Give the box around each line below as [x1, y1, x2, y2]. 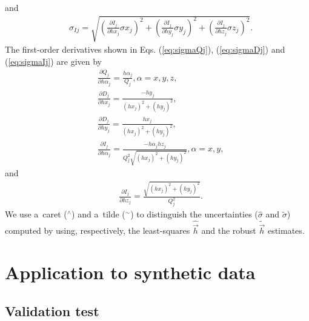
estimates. [267, 224, 305, 237]
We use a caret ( [5, 208, 67, 220]
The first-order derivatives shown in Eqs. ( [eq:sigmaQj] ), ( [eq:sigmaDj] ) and [5, 43, 285, 56]
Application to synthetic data [5, 260, 256, 285]
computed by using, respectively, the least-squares [5, 224, 190, 237]
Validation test [5, 301, 99, 320]
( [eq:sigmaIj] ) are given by [5, 55, 102, 67]
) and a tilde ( [71, 208, 125, 220]
